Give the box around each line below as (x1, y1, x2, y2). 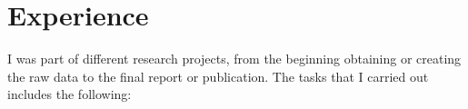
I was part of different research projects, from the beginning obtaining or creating (7, 49, 462, 68)
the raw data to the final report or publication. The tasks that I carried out (7, 66, 429, 85)
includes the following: (7, 84, 132, 104)
